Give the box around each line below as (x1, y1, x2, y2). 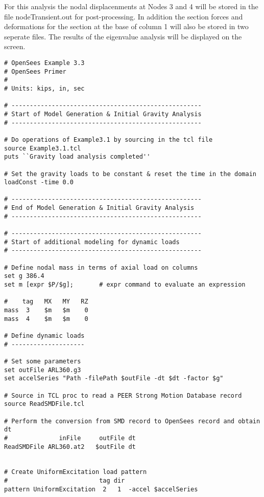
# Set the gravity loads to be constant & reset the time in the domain (4, 170, 256, 178)
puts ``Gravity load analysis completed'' (4, 153, 151, 161)
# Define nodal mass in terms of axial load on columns (4, 264, 198, 271)
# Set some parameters (4, 357, 81, 365)
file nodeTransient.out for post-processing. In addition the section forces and (4, 11, 243, 21)
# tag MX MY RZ (4, 298, 88, 306)
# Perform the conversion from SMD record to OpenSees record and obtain (4, 417, 260, 425)
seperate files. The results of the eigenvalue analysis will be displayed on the (4, 31, 242, 41)
